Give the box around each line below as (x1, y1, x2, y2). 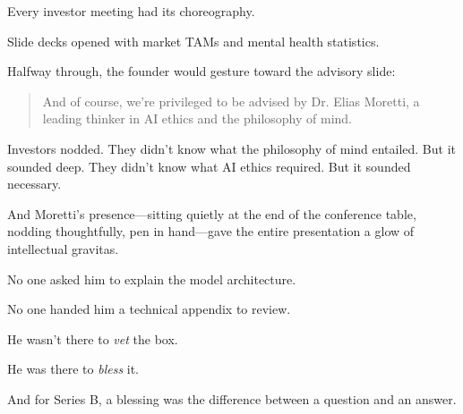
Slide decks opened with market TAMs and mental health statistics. (7, 31, 380, 50)
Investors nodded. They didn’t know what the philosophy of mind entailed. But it (7, 139, 457, 157)
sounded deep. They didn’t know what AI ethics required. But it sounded (7, 156, 411, 175)
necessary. (7, 174, 62, 193)
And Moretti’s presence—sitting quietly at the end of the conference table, (7, 204, 416, 223)
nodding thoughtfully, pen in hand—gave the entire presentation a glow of (7, 222, 415, 241)
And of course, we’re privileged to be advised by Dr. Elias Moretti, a (42, 91, 420, 110)
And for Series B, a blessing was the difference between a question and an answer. (7, 389, 457, 408)
